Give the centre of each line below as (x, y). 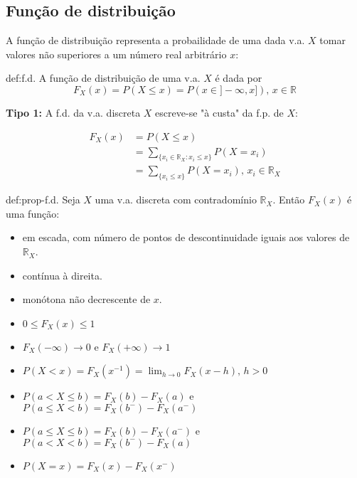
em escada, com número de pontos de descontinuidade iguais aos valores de (186, 237)
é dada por (239, 78)
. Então (289, 200)
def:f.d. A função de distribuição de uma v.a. (103, 78)
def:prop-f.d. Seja (43, 200)
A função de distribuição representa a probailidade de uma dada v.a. (155, 40)
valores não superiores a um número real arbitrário (116, 54)
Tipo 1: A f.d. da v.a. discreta (73, 112)
